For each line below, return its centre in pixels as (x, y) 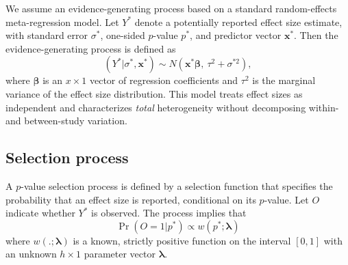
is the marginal (284, 80)
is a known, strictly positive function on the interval (182, 240)
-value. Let (286, 199)
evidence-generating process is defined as (91, 48)
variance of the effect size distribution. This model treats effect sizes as (154, 93)
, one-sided (123, 35)
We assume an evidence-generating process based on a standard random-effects (171, 8)
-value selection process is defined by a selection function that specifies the (177, 185)
